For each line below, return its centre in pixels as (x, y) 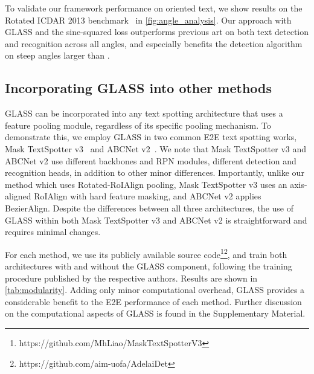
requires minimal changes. (53, 232)
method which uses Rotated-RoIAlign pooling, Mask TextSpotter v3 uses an (146, 184)
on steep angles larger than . (57, 55)
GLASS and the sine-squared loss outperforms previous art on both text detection (157, 32)
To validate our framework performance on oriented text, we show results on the (154, 8)
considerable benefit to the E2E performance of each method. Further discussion (153, 301)
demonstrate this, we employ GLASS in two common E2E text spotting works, (151, 137)
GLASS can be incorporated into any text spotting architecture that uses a (144, 113)
